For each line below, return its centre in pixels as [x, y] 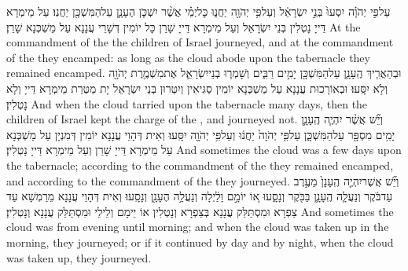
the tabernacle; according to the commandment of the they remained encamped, [200, 165]
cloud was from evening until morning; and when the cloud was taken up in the [198, 227]
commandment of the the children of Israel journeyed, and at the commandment [200, 42]
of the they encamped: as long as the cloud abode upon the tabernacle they [188, 57]
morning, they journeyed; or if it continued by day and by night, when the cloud [200, 242]
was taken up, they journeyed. [79, 257]
